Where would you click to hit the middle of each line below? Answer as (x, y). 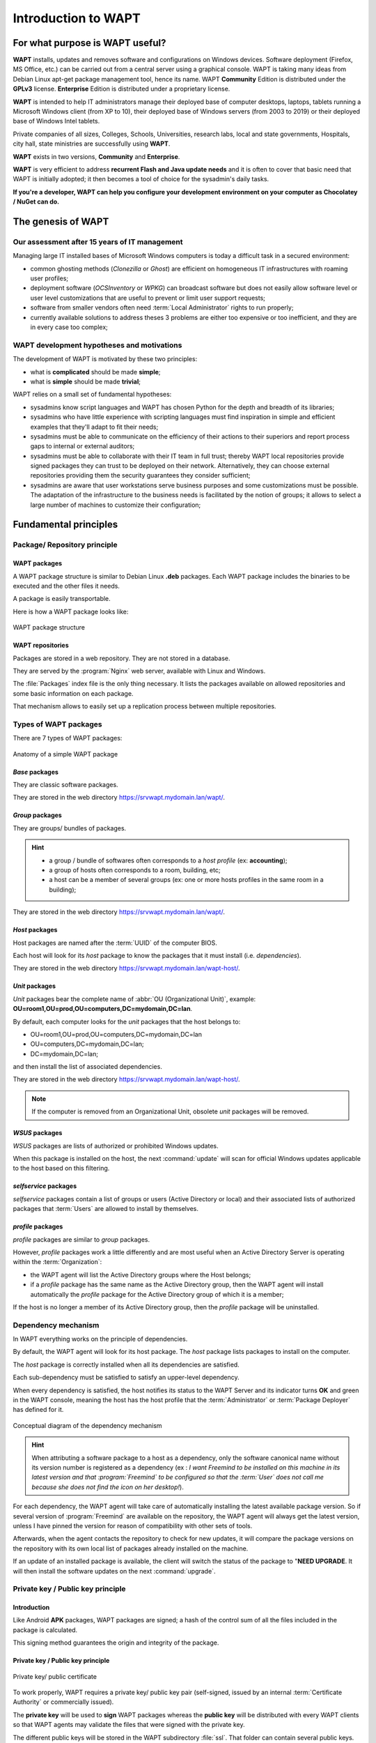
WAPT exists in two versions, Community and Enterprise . (96, 156)
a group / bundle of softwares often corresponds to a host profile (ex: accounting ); (169, 860)
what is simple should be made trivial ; (85, 381)
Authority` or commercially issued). (63, 1702)
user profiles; (49, 278)
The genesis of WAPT (61, 221)
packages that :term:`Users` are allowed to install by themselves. (105, 1209)
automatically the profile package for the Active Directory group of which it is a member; (157, 1294)
